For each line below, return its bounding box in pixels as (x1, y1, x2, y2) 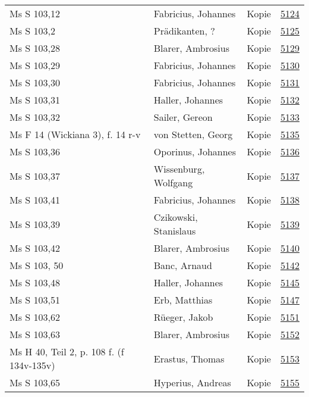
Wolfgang (153, 176, 193, 189)
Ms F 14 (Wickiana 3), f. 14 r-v (10, 127, 141, 141)
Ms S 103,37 (10, 168, 60, 183)
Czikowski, (153, 210, 198, 224)
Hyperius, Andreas (153, 376, 231, 389)
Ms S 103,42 (10, 241, 60, 255)
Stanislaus (153, 224, 196, 237)
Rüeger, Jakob (153, 310, 213, 324)
